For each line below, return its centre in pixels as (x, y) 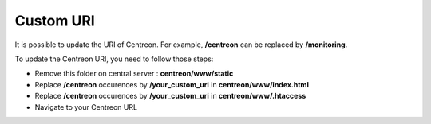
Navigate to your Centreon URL (86, 107)
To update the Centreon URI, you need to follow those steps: (114, 59)
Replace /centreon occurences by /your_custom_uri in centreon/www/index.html (172, 84)
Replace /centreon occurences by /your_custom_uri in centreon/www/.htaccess (170, 96)
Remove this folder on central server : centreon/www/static (134, 74)
